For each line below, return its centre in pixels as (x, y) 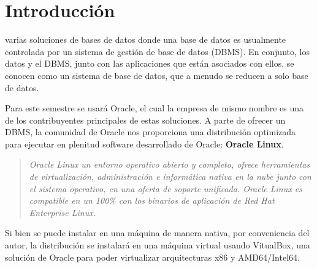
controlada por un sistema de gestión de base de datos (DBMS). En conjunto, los (157, 51)
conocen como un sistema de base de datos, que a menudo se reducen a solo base (157, 75)
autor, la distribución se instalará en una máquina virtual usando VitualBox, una (158, 245)
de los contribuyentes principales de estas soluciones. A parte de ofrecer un (145, 120)
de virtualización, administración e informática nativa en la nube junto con (170, 177)
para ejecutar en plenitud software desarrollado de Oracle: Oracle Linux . (144, 143)
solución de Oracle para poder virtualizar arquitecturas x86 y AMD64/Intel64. (152, 257)
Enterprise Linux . (62, 212)
